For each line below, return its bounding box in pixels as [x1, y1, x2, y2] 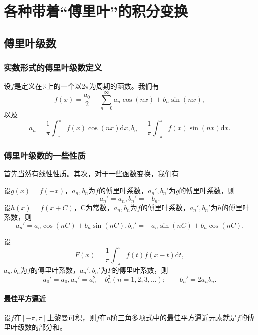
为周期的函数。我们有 [89, 81, 159, 91]
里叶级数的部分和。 [4, 322, 67, 332]
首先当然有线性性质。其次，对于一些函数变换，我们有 [4, 168, 179, 179]
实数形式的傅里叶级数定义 [4, 61, 102, 74]
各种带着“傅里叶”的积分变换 [4, 1, 188, 21]
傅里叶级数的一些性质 [4, 149, 86, 161]
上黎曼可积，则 [47, 312, 96, 322]
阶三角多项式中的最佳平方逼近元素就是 [110, 312, 237, 322]
